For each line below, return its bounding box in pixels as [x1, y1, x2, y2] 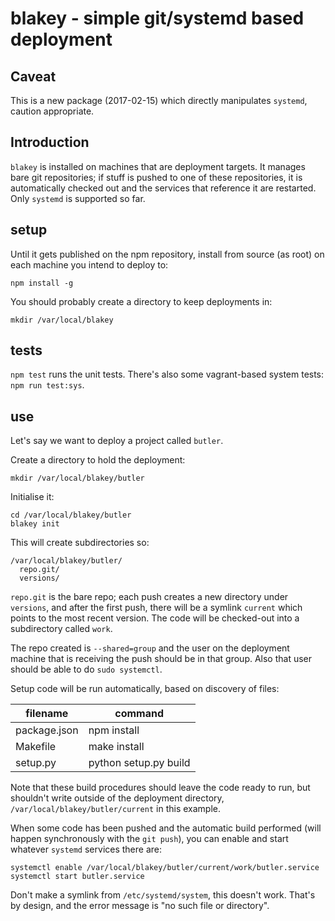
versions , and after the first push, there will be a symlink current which [10, 602, 303, 614]
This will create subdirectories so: [10, 537, 150, 549]
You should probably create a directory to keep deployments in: [10, 295, 273, 307]
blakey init [10, 519, 60, 529]
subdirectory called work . [10, 623, 113, 635]
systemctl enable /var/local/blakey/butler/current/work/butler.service [10, 863, 320, 873]
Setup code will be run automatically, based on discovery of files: [10, 683, 280, 695]
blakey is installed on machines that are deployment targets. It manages [10, 160, 306, 172]
